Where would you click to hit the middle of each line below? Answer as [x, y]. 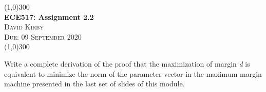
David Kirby [24, 27]
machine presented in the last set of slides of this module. [94, 84]
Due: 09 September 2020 [43, 36]
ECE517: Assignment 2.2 [49, 17]
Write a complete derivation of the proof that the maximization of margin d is [127, 63]
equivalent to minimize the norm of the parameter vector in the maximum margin [133, 73]
